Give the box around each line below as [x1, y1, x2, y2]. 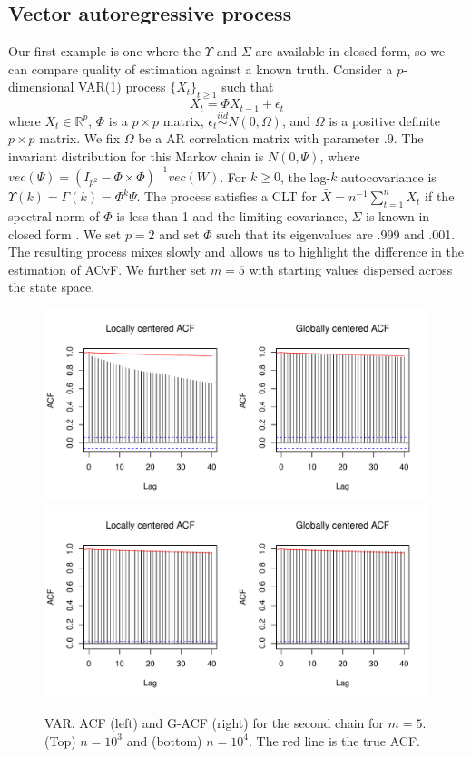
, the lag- [280, 167, 331, 186]
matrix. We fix [39, 129, 121, 148]
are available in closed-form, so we [255, 42, 446, 61]
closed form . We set [8, 224, 122, 243]
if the [425, 187, 455, 206]
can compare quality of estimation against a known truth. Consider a [8, 59, 393, 78]
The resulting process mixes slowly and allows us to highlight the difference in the [8, 242, 464, 261]
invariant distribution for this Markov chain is [8, 147, 264, 166]
